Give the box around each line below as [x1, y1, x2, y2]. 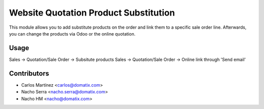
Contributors [9, 69, 49, 77]
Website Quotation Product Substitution [9, 7, 176, 18]
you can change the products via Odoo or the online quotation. [9, 31, 135, 36]
